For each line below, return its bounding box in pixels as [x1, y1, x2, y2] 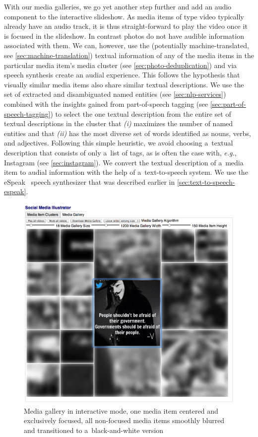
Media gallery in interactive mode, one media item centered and [24, 405, 218, 416]
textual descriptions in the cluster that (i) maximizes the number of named [4, 118, 233, 129]
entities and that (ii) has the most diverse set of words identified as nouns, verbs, [4, 128, 251, 138]
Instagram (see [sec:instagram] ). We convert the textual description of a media [4, 157, 244, 167]
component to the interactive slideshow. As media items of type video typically [4, 11, 244, 21]
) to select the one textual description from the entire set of [50, 108, 231, 119]
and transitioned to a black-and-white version [24, 425, 164, 435]
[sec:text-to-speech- [177, 176, 235, 187]
